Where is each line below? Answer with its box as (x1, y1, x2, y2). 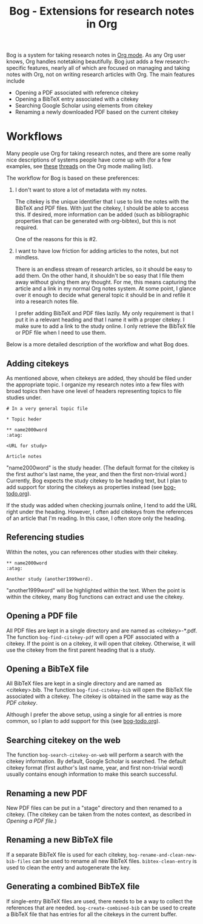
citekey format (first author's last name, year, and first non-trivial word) (6, 764, 184, 772)
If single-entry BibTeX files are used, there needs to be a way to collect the (6, 897, 193, 905)
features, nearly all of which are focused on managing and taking (27, 64, 190, 72)
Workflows (6, 129, 62, 143)
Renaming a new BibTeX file (6, 835, 113, 845)
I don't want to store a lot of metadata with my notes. (15, 187, 147, 194)
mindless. (15, 254, 39, 261)
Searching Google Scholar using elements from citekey (15, 102, 153, 109)
